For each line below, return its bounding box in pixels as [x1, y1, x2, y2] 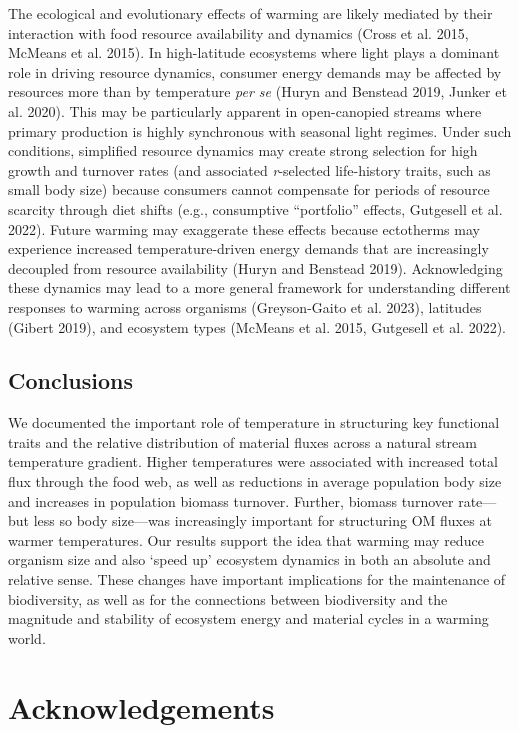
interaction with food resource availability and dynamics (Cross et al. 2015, [8, 22, 469, 43]
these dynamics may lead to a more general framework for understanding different [8, 277, 511, 298]
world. [8, 627, 46, 648]
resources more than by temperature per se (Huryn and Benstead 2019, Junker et [8, 81, 507, 102]
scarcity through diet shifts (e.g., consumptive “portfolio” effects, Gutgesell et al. [8, 198, 503, 219]
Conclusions [8, 365, 134, 396]
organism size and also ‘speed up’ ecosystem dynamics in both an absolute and [8, 549, 491, 570]
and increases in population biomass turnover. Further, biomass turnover [8, 490, 454, 511]
